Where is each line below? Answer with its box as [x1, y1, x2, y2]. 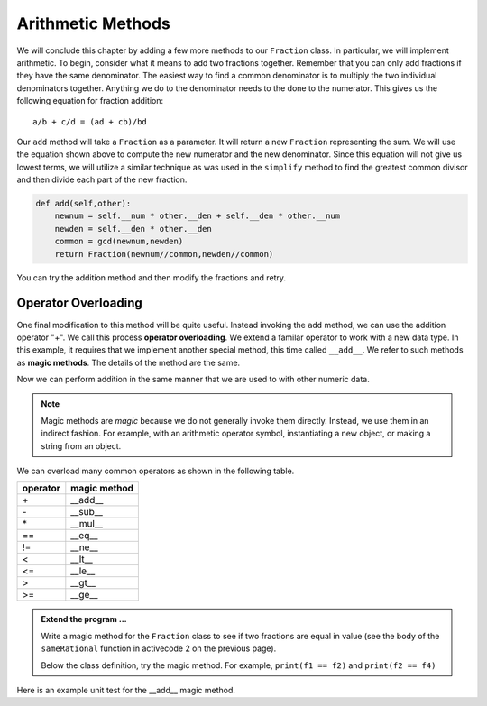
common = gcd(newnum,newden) [54, 236, 184, 247]
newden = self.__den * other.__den [54, 224, 212, 234]
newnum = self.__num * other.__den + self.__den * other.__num [54, 211, 341, 221]
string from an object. [41, 440, 122, 451]
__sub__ [70, 506, 104, 518]
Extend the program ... [41, 614, 127, 625]
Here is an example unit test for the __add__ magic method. [16, 684, 236, 695]
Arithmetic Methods [16, 14, 170, 33]
